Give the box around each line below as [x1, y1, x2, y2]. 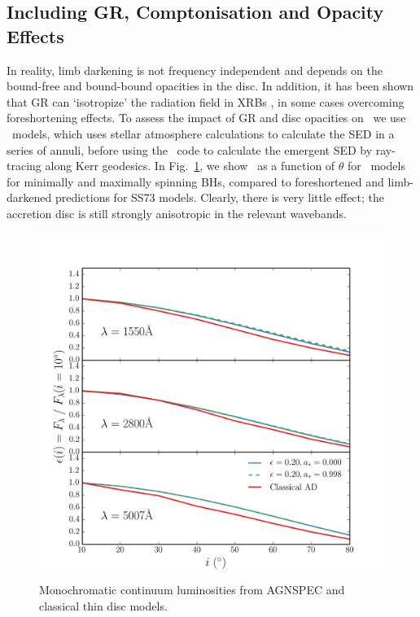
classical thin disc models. [39, 597, 168, 614]
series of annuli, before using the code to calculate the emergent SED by [7, 141, 373, 158]
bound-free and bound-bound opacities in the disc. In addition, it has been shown [7, 77, 414, 94]
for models [348, 157, 405, 174]
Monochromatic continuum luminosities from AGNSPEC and [39, 581, 345, 598]
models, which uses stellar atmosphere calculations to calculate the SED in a [11, 125, 395, 142]
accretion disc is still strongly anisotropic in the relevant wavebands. [7, 204, 347, 221]
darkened [7, 189, 52, 206]
